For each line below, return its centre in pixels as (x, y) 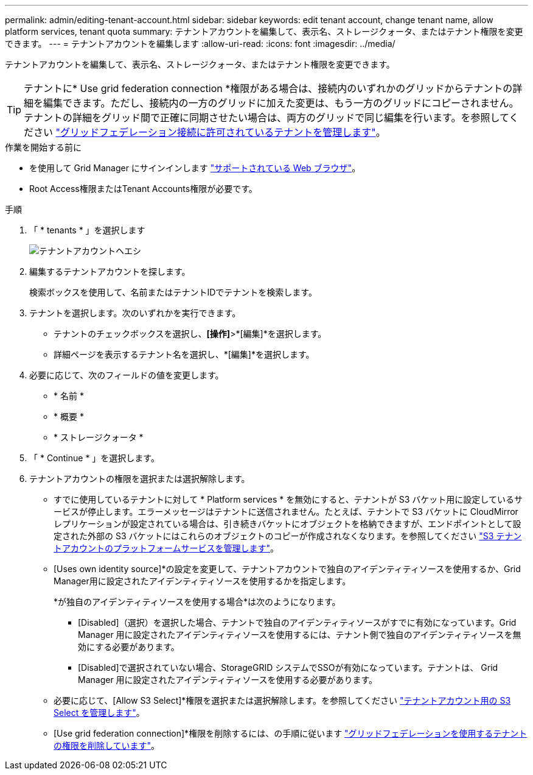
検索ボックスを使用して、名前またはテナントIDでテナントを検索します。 (173, 292)
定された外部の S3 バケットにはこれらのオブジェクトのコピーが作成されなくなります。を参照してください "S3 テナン (288, 536)
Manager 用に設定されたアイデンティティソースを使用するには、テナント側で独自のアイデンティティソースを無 (300, 635)
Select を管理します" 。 (99, 713)
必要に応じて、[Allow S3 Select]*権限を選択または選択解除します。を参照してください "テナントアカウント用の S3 (282, 700)
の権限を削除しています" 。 (107, 745)
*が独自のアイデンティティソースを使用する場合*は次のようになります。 (197, 602)
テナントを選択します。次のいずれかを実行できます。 (135, 313)
